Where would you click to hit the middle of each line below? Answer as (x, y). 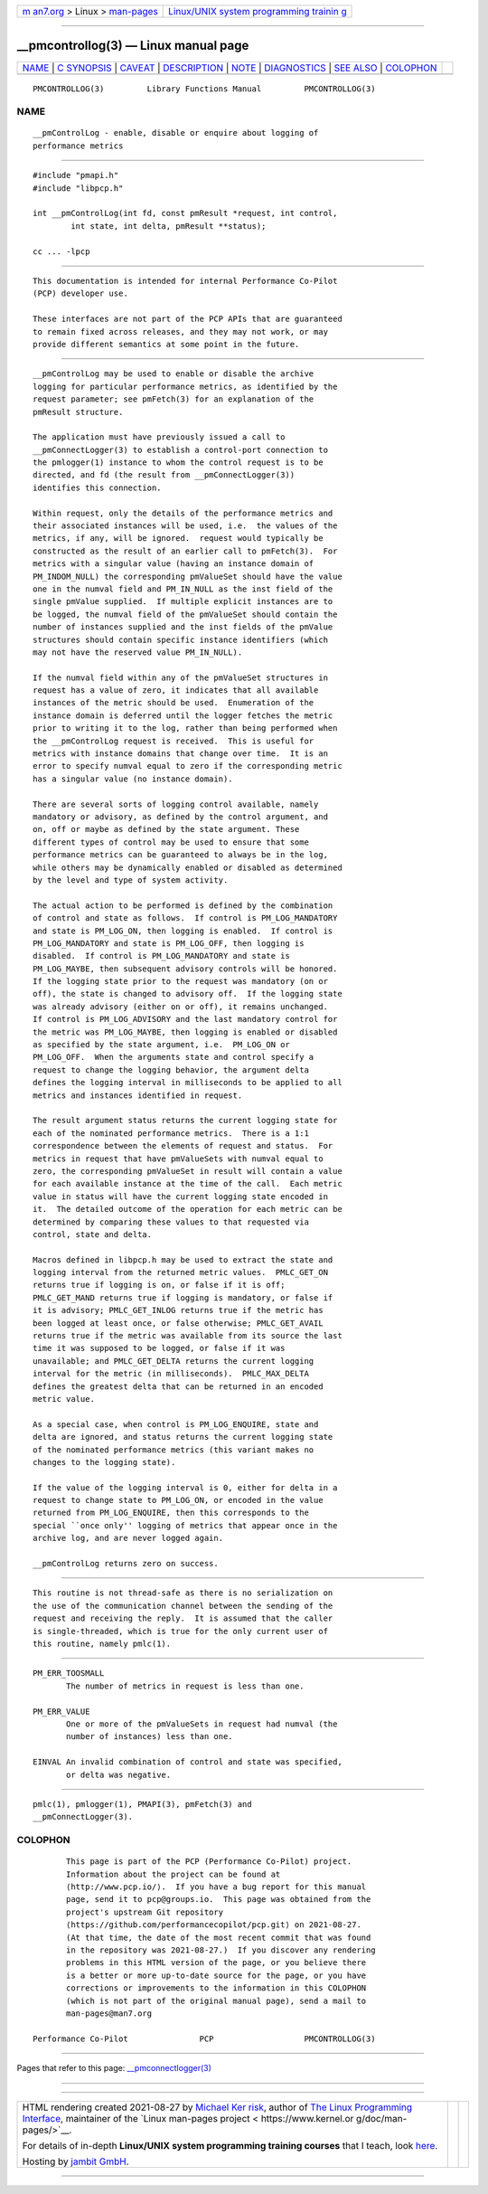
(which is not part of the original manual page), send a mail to (216, 2000)
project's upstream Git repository (145, 1912)
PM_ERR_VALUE (61, 1711)
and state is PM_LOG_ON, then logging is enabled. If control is (183, 931)
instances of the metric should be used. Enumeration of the (174, 703)
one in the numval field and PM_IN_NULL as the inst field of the (183, 589)
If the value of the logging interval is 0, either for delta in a (185, 1487)
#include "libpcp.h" (78, 188)
